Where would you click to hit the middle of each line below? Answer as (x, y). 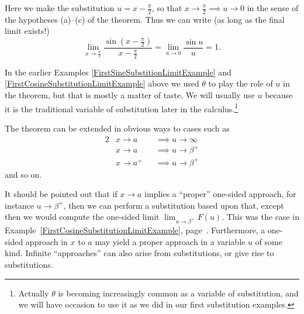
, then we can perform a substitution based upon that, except (174, 205)
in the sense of (273, 8)
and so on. (23, 174)
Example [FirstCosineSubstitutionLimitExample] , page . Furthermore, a (135, 230)
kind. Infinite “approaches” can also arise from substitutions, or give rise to (139, 253)
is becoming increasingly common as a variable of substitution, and (178, 293)
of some (269, 241)
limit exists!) (27, 31)
